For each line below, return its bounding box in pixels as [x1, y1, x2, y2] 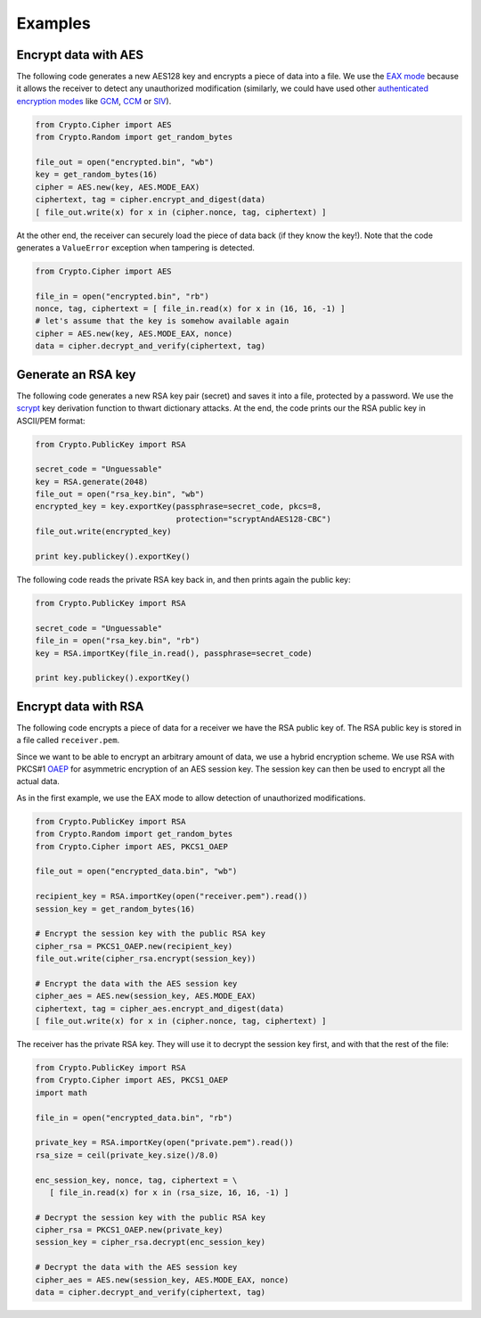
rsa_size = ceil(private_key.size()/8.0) [35, 1150, 219, 1160]
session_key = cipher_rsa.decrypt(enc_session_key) [35, 1237, 266, 1248]
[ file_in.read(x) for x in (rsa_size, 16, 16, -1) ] [49, 1187, 289, 1198]
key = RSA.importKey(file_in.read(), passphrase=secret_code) [35, 648, 313, 659]
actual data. [16, 776, 60, 787]
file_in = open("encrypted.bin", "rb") [35, 291, 209, 301]
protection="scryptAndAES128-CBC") [175, 513, 331, 524]
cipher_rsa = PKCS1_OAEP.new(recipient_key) [35, 941, 233, 951]
